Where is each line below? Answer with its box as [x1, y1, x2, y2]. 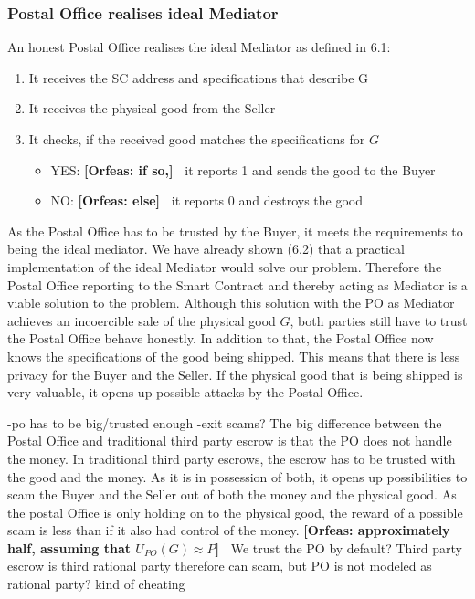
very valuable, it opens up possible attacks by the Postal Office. [7, 383, 364, 402]
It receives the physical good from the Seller [28, 99, 276, 118]
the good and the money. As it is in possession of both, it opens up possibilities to [7, 467, 468, 486]
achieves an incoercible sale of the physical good [7, 310, 276, 330]
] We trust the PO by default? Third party [215, 538, 462, 557]
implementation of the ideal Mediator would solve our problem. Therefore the [7, 257, 442, 276]
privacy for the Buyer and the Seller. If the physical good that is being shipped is [7, 364, 463, 384]
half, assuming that [7, 538, 131, 557]
